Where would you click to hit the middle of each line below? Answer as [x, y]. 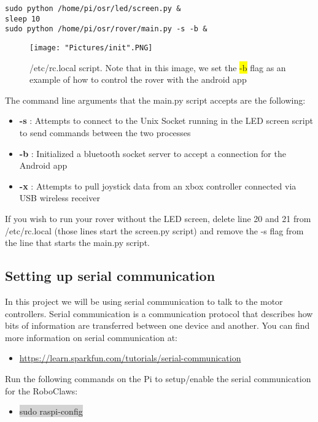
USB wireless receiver [60, 198]
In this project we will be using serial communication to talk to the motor [144, 301]
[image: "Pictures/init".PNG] [91, 48]
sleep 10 [23, 19]
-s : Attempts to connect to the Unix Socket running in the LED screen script [166, 121]
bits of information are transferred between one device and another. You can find [157, 325]
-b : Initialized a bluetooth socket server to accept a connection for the [153, 153]
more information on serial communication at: [91, 337]
